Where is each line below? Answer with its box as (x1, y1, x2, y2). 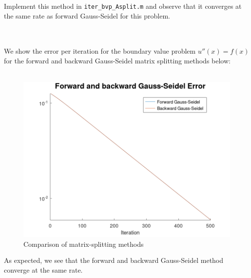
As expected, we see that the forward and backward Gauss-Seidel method (4, 255, 224, 265)
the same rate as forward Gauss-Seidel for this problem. (4, 10, 170, 20)
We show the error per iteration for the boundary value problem (4, 46, 196, 56)
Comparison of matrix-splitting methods (23, 238, 144, 249)
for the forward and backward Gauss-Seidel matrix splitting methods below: (4, 56, 231, 66)
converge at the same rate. (4, 265, 83, 275)
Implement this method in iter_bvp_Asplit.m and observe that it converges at (4, 1, 242, 11)
